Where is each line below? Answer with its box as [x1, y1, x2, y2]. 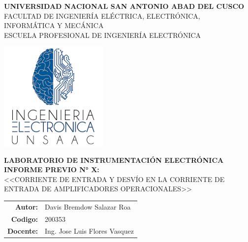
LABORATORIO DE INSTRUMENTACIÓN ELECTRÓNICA [4, 154, 224, 165]
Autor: [15, 201, 38, 212]
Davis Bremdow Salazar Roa [44, 201, 131, 212]
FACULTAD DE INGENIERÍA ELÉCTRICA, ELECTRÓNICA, [4, 10, 200, 21]
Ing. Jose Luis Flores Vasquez [44, 226, 134, 236]
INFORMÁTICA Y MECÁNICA [4, 20, 104, 30]
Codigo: [11, 213, 38, 224]
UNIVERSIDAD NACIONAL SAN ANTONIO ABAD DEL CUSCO [4, 1, 245, 11]
